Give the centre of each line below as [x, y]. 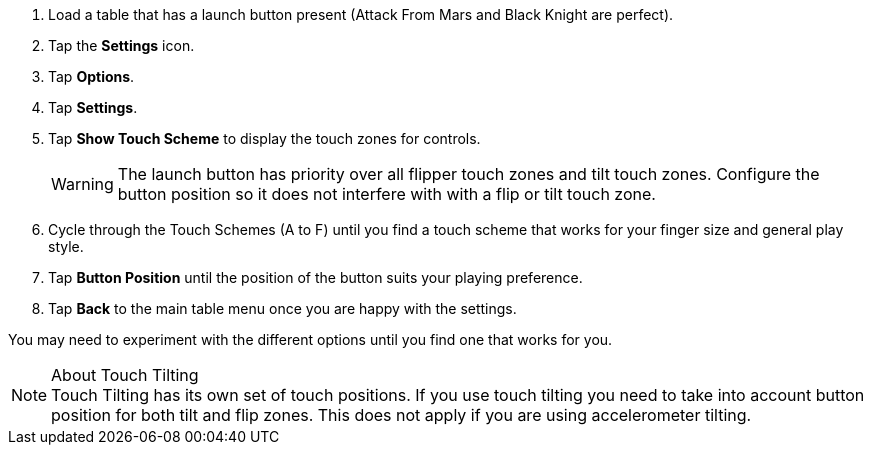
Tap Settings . [93, 107]
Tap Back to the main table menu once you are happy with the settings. [282, 308]
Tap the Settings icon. [121, 45]
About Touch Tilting [125, 375]
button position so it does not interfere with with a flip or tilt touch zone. [386, 194]
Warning [82, 184]
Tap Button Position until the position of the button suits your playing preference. [315, 277]
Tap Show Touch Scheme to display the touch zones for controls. [264, 138]
